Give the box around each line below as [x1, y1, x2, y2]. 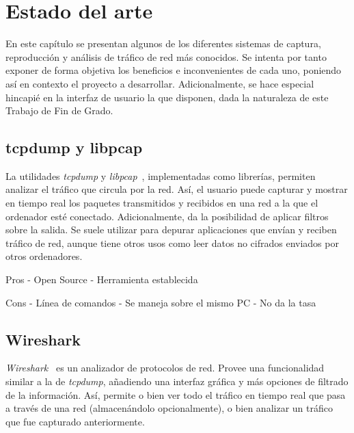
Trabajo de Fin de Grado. [5, 103, 113, 118]
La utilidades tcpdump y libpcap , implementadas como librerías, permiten [5, 168, 316, 183]
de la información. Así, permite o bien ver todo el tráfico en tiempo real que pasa [5, 387, 346, 402]
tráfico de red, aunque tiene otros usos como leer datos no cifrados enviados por [5, 235, 339, 250]
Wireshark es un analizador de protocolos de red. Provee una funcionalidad [5, 360, 325, 375]
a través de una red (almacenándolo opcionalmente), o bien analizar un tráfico [5, 401, 333, 415]
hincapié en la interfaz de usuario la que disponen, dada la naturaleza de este [5, 90, 329, 104]
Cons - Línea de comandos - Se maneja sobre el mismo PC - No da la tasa [5, 295, 316, 309]
